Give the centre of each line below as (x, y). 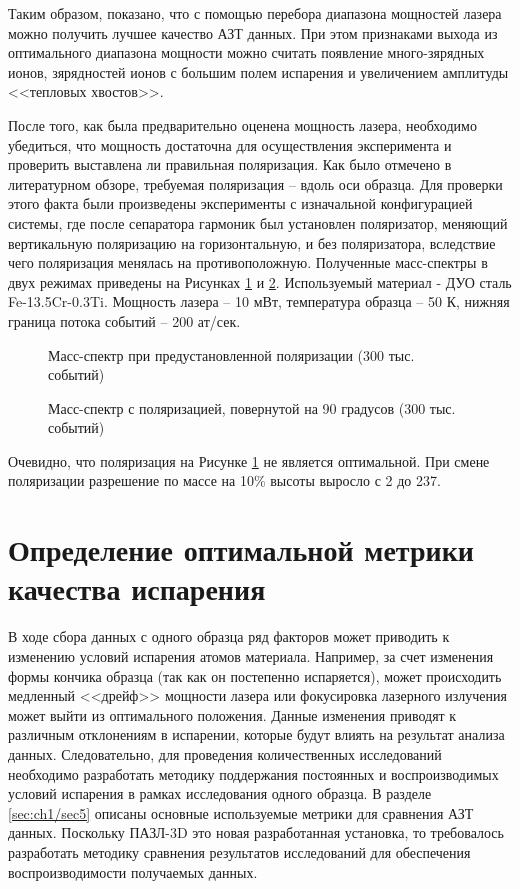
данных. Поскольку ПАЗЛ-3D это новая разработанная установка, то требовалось (256, 832)
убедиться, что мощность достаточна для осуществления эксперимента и (230, 144)
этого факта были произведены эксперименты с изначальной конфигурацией (240, 203)
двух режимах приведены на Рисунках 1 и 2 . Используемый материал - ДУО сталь (260, 281)
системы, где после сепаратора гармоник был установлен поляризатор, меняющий (258, 222)
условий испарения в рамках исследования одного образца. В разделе (220, 793)
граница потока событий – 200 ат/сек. (124, 320)
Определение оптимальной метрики (241, 549)
